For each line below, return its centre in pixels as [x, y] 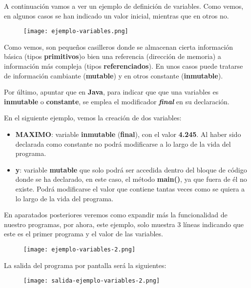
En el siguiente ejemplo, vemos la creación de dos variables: [93, 118]
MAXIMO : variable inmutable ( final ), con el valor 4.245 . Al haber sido [128, 134]
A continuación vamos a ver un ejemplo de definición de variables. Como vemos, [124, 6]
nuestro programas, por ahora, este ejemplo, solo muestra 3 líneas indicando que [124, 224]
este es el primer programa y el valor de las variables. [84, 234]
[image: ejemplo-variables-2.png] [80, 249]
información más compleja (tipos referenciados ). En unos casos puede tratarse [124, 66]
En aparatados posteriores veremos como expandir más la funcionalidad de [116, 215]
